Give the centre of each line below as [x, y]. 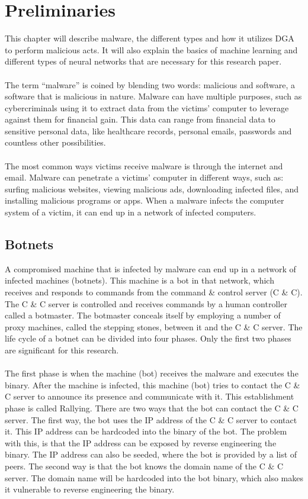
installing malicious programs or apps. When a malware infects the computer [145, 200]
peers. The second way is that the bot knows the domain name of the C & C [144, 466]
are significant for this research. [62, 350]
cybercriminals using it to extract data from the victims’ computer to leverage [147, 107]
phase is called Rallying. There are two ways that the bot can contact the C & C [152, 408]
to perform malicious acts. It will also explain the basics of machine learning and [151, 49]
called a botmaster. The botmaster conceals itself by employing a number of [143, 315]
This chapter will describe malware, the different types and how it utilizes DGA [150, 38]
